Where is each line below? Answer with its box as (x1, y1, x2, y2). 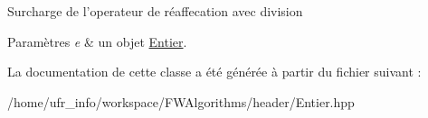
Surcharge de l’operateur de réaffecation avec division (7, 2, 303, 20)
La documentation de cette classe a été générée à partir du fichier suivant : (7, 62, 422, 81)
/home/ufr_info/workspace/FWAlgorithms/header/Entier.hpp (7, 92, 355, 111)
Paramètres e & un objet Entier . (7, 32, 187, 50)
